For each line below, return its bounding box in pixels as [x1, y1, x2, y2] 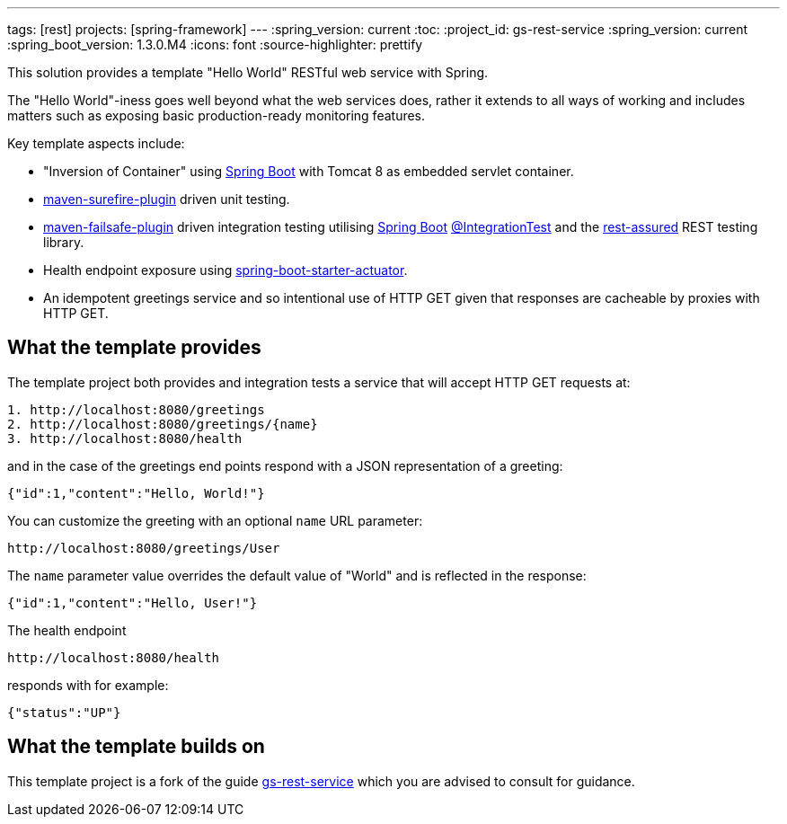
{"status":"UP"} [7, 704, 121, 720]
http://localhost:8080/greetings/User [7, 540, 280, 555]
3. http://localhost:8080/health [7, 430, 243, 446]
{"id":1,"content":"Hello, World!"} [7, 485, 265, 501]
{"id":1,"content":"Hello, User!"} [7, 595, 258, 610]
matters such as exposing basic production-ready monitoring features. [7, 108, 426, 123]
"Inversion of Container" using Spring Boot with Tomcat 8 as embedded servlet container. [43, 164, 574, 179]
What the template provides [7, 336, 261, 359]
